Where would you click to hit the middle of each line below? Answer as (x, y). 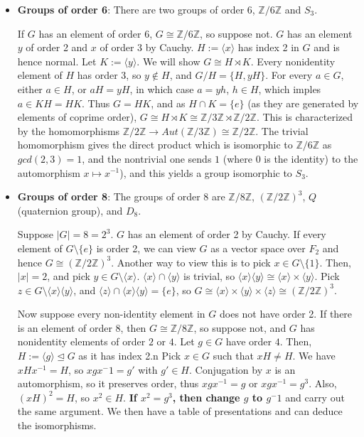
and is (327, 47)
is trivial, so (209, 276)
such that (233, 356)
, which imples (290, 88)
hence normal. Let (57, 61)
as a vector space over (258, 248)
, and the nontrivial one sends (147, 158)
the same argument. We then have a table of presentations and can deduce (180, 411)
